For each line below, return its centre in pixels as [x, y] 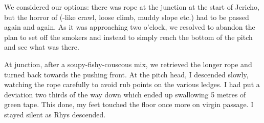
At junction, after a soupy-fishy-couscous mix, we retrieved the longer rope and [128, 64]
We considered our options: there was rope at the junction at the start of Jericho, [132, 7]
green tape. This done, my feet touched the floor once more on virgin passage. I [129, 104]
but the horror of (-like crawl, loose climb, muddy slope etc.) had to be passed [127, 17]
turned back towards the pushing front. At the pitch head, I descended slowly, [126, 74]
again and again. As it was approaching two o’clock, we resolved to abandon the [130, 27]
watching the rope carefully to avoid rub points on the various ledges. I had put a [132, 84]
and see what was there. [42, 47]
